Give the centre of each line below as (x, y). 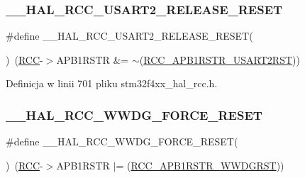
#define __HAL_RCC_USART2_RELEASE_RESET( (129, 36)
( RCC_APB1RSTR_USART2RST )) (220, 59)
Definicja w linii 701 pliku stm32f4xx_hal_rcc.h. (112, 83)
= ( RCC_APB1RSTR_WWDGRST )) (200, 165)
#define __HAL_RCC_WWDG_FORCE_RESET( (122, 141)
